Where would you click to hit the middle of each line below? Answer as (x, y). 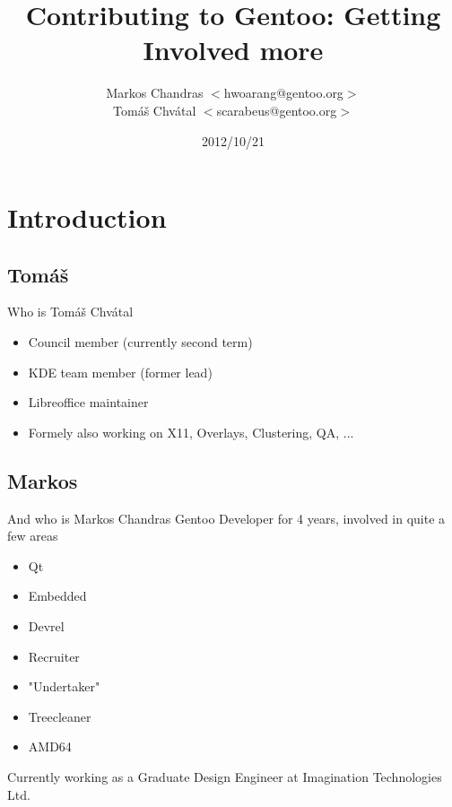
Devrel (46, 626)
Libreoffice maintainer (88, 402)
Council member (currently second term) (140, 342)
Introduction (87, 217)
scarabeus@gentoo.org (277, 110)
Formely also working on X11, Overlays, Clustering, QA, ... (191, 432)
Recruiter (54, 656)
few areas (33, 536)
